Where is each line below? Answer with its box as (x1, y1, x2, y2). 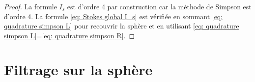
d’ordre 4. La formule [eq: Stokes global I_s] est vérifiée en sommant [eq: (4, 11, 223, 21)
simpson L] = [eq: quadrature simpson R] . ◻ (4, 30, 135, 40)
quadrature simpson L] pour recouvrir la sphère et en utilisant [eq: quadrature (4, 21, 239, 31)
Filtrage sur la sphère (4, 59, 153, 79)
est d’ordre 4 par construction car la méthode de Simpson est (67, 1, 252, 11)
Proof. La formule (4, 1, 57, 11)
